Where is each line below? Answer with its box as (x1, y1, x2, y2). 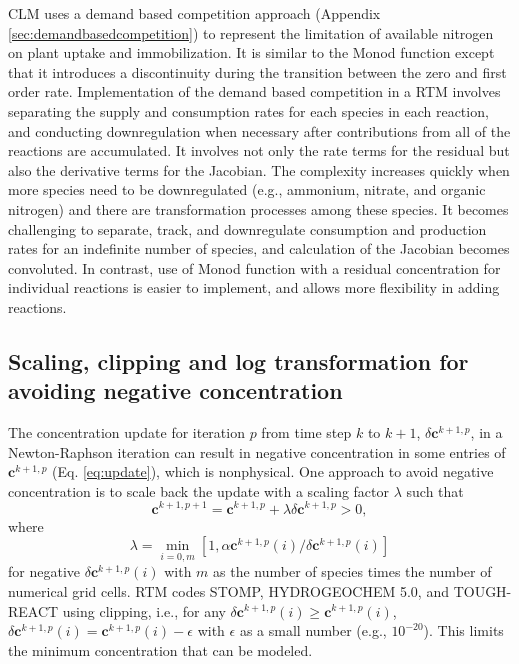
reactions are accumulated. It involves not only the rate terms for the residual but (8, 140, 510, 161)
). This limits (423, 620, 504, 641)
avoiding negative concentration (8, 375, 343, 406)
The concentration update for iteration (8, 422, 245, 443)
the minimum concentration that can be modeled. (8, 639, 313, 660)
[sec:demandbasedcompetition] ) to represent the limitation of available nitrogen (8, 22, 494, 43)
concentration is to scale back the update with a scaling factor (8, 480, 390, 501)
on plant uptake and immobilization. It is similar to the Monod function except (8, 42, 495, 63)
